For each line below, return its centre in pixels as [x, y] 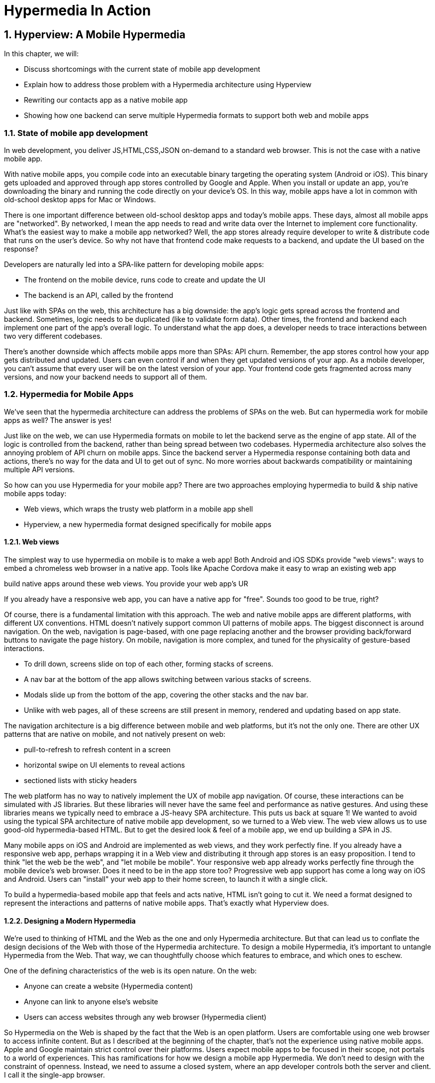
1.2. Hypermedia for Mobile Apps [69, 394]
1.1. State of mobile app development [76, 133]
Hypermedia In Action [78, 10]
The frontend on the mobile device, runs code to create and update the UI [145, 279]
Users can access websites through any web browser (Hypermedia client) [145, 1017]
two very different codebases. [53, 336]
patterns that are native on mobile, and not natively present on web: [115, 734]
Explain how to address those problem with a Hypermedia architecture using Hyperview [168, 85]
